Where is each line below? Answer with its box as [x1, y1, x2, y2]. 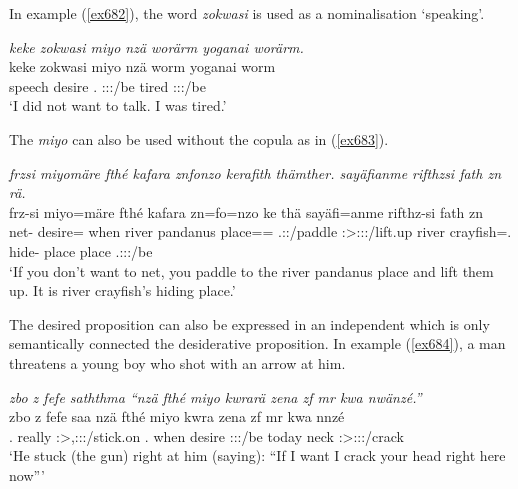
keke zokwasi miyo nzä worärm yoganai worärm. [9, 36, 304, 57]
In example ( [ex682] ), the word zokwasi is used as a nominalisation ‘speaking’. [9, 3, 485, 23]
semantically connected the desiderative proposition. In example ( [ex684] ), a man [9, 333, 506, 354]
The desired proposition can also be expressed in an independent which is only [9, 313, 490, 334]
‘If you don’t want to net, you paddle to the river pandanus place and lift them [9, 260, 494, 281]
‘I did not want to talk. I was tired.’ [9, 95, 227, 116]
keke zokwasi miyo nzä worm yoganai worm [9, 56, 276, 77]
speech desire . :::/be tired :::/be [9, 75, 207, 96]
